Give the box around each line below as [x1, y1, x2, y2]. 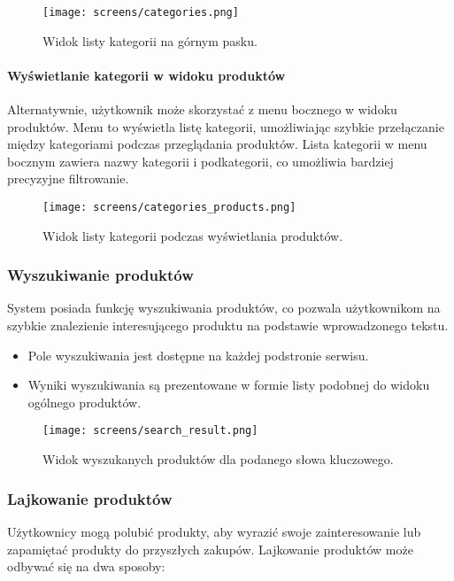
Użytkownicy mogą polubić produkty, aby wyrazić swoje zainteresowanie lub [7, 522, 421, 540]
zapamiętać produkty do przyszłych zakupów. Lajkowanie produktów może [7, 539, 413, 558]
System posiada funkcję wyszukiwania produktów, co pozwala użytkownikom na [7, 298, 441, 317]
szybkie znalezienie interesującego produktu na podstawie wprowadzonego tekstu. [7, 316, 449, 335]
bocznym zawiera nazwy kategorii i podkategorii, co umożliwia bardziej [7, 151, 394, 170]
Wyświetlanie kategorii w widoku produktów [7, 66, 286, 84]
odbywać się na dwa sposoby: [7, 557, 165, 576]
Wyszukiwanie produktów [7, 264, 194, 286]
